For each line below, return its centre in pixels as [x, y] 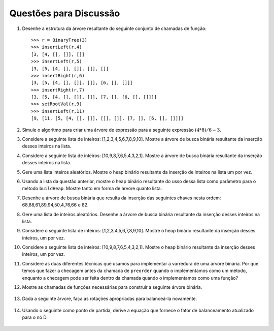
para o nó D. [35, 317]
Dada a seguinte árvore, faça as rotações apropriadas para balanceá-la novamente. [110, 299]
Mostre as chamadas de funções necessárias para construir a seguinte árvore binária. [112, 287]
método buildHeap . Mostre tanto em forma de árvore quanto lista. [92, 189]
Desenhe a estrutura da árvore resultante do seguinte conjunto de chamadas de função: [114, 28]
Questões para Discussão [65, 13]
